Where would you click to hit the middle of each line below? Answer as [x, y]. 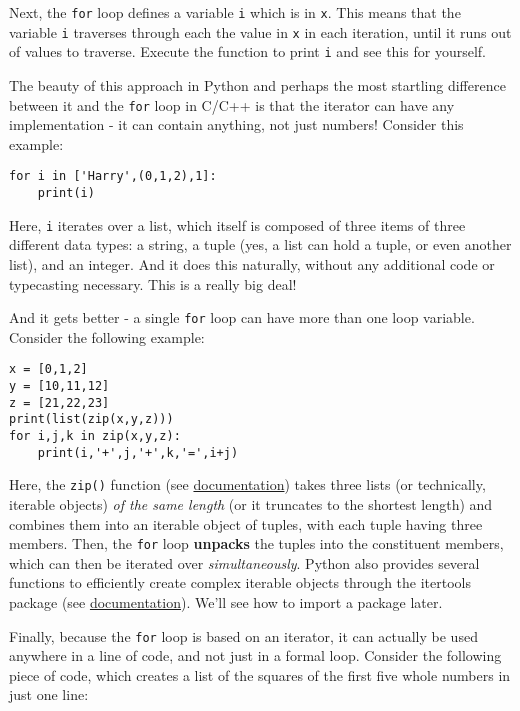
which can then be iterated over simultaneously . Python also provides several [244, 562]
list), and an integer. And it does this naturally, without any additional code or [252, 263]
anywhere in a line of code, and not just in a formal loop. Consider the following [255, 655]
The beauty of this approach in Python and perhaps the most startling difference [257, 84]
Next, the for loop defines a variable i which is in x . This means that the [235, 12]
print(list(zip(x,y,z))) [91, 419]
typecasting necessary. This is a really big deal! [153, 283]
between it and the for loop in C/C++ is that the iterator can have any [232, 104]
